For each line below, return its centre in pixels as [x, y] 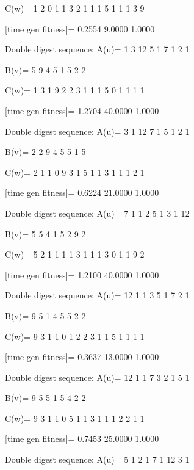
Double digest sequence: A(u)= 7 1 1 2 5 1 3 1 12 [97, 213]
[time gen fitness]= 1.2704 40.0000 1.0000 [82, 110]
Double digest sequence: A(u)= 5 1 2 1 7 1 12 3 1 [97, 459]
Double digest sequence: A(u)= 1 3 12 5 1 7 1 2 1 [97, 49]
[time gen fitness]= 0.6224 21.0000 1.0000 [82, 193]
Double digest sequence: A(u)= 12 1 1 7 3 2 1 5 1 [97, 377]
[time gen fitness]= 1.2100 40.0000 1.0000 [82, 274]
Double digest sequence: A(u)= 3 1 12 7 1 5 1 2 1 [97, 131]
